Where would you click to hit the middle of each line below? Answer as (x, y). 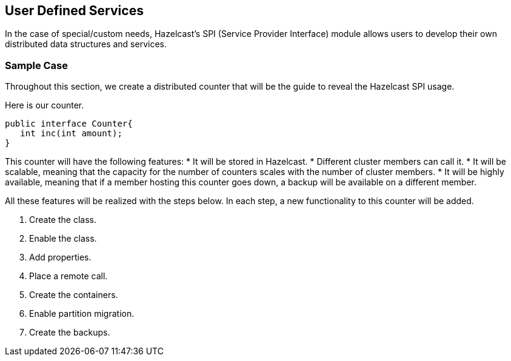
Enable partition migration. (82, 314)
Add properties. (60, 257)
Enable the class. (63, 239)
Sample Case (37, 65)
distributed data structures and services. (86, 44)
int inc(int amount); (71, 134)
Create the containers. (74, 295)
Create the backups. (70, 333)
